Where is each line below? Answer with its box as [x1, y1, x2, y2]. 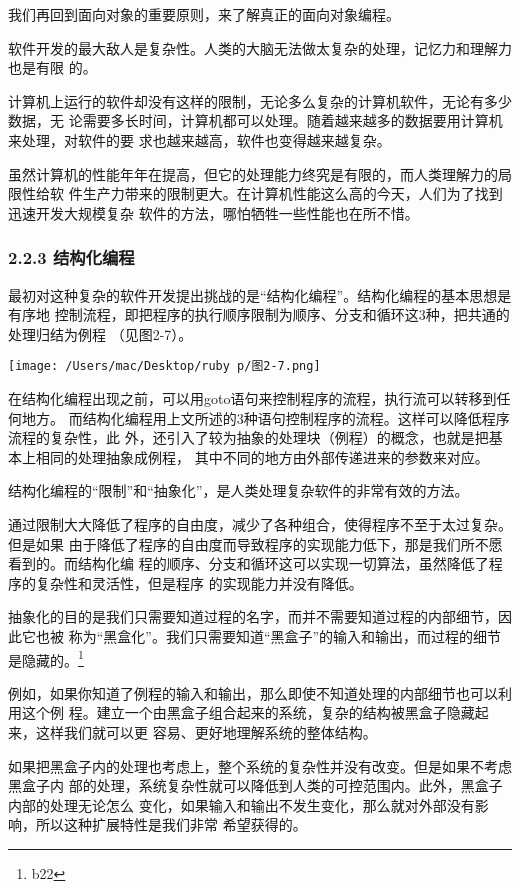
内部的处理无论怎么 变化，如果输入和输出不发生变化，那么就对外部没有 [8, 794, 475, 815]
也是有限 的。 [8, 57, 97, 78]
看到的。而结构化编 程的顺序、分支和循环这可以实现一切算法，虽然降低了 [8, 553, 489, 574]
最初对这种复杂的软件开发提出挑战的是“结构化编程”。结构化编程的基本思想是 [8, 284, 512, 305]
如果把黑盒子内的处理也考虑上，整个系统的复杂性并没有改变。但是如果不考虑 [8, 755, 512, 776]
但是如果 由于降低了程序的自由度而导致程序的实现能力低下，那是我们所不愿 [8, 533, 503, 554]
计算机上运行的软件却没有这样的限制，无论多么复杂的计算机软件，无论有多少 [8, 90, 512, 111]
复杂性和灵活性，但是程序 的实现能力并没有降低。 [35, 572, 363, 593]
